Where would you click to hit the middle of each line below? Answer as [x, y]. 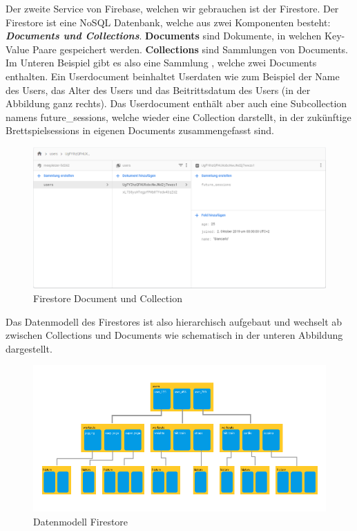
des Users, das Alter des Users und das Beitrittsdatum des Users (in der [158, 90]
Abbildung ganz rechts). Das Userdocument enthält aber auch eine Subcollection [176, 103]
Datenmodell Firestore [81, 522]
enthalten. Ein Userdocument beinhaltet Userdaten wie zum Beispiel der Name [173, 76]
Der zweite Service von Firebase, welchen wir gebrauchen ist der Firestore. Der [172, 8]
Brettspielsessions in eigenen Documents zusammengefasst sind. [140, 130]
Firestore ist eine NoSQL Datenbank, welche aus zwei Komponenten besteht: [168, 22]
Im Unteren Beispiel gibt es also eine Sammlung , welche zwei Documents [161, 63]
